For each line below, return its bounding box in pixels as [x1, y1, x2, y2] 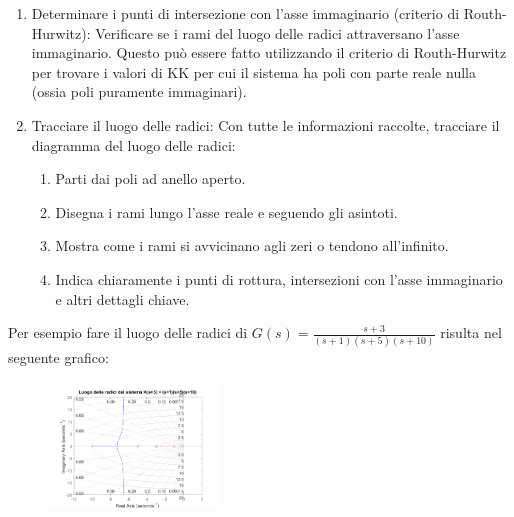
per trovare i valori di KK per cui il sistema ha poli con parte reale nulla [31, 61, 476, 82]
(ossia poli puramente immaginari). [31, 81, 247, 102]
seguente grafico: [8, 347, 109, 368]
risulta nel [440, 322, 502, 343]
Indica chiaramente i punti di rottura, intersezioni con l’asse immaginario [55, 268, 503, 289]
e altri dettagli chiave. [55, 288, 190, 309]
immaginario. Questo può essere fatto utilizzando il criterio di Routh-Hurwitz [31, 42, 507, 63]
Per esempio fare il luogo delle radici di [8, 322, 248, 343]
